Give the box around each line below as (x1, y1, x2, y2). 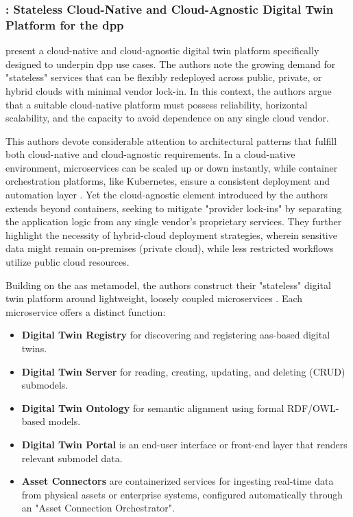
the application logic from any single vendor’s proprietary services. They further (5, 214, 342, 229)
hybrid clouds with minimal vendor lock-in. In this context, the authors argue (5, 83, 332, 97)
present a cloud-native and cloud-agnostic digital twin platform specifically (5, 43, 319, 58)
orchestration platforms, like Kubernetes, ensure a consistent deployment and (5, 174, 330, 188)
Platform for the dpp (5, 16, 124, 33)
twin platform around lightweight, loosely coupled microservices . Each (5, 291, 303, 306)
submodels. (21, 378, 69, 392)
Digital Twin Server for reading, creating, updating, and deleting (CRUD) (21, 364, 345, 378)
